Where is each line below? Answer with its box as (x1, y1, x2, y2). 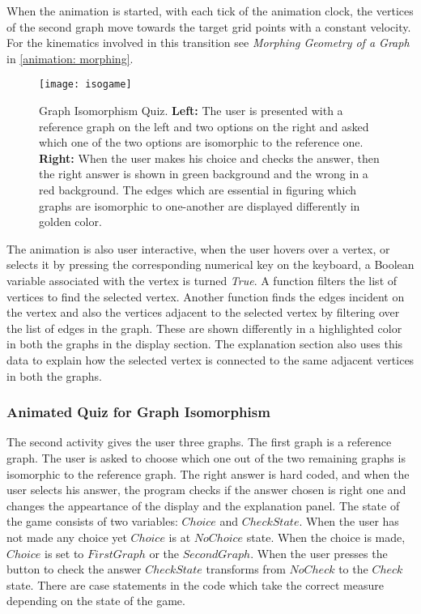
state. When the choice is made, (246, 528, 406, 545)
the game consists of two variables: (6, 513, 178, 530)
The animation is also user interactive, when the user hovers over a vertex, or (6, 240, 390, 257)
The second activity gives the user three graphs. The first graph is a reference (6, 433, 392, 450)
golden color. (39, 213, 102, 230)
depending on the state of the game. (6, 592, 185, 609)
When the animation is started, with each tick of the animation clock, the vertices (6, 2, 414, 19)
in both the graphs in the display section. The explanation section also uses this (6, 335, 403, 352)
